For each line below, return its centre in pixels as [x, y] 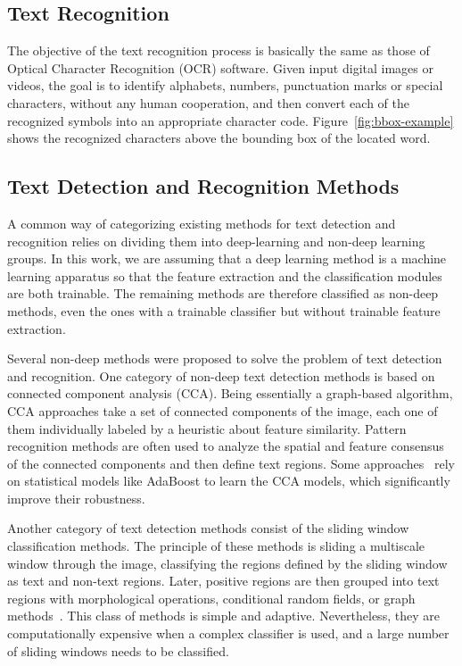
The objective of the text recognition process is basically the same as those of [219, 50]
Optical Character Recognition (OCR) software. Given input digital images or [220, 67]
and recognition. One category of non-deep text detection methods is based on [221, 375]
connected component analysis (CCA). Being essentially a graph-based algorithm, [230, 393]
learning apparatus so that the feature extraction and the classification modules [225, 275]
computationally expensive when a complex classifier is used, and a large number [228, 633]
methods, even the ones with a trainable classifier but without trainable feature [224, 310]
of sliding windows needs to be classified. [118, 650]
